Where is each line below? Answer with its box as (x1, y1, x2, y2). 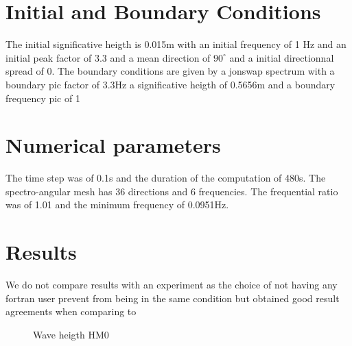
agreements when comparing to (5, 304, 137, 319)
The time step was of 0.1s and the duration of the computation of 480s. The (5, 171, 326, 185)
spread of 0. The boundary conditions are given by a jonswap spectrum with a (5, 64, 335, 78)
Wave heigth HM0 (33, 327, 109, 341)
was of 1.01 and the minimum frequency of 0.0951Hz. (5, 197, 229, 212)
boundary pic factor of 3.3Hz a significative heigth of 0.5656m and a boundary (5, 77, 336, 91)
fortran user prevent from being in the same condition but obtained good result (5, 291, 340, 305)
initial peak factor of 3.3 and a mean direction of (5, 50, 211, 64)
